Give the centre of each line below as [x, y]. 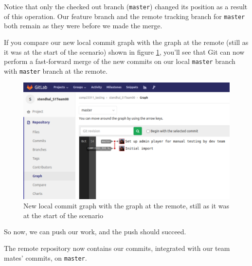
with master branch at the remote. [56, 71]
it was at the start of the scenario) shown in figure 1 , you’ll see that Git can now [124, 51]
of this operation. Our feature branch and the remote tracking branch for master [125, 16]
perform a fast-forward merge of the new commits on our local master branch [120, 61]
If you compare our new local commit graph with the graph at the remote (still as [126, 42]
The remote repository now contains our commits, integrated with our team [117, 248]
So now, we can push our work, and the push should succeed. [95, 232]
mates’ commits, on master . [45, 257]
